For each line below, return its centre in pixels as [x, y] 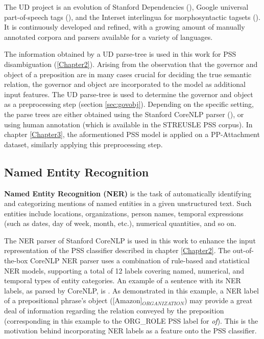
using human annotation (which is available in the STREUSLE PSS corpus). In [128, 124]
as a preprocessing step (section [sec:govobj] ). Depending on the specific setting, [129, 104]
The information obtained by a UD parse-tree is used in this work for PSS [120, 54]
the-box [16, 261]
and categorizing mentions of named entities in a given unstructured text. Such [128, 203]
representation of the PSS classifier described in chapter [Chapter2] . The [117, 250]
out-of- [243, 250]
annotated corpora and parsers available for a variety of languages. [109, 37]
